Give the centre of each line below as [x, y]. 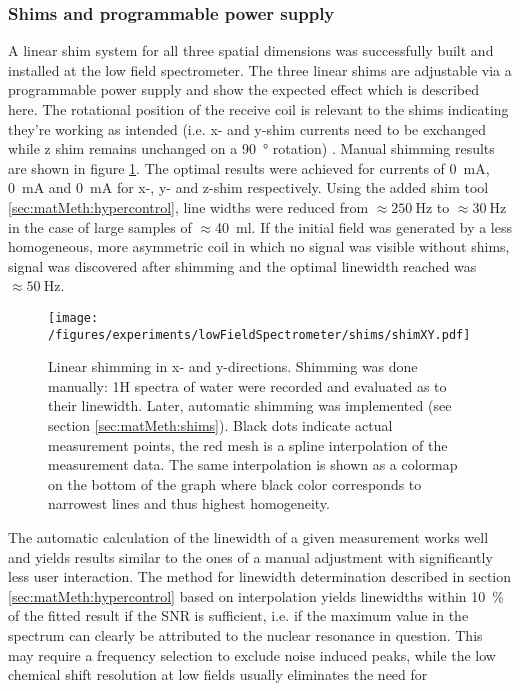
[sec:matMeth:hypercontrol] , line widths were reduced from [188, 206]
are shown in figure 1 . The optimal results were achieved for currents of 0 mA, [249, 167]
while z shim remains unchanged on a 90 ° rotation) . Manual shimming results [251, 148]
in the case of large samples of [100, 226]
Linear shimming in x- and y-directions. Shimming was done [233, 366]
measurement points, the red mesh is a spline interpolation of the [248, 444]
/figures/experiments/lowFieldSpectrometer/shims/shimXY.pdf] [259, 334]
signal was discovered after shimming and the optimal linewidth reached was [242, 265]
